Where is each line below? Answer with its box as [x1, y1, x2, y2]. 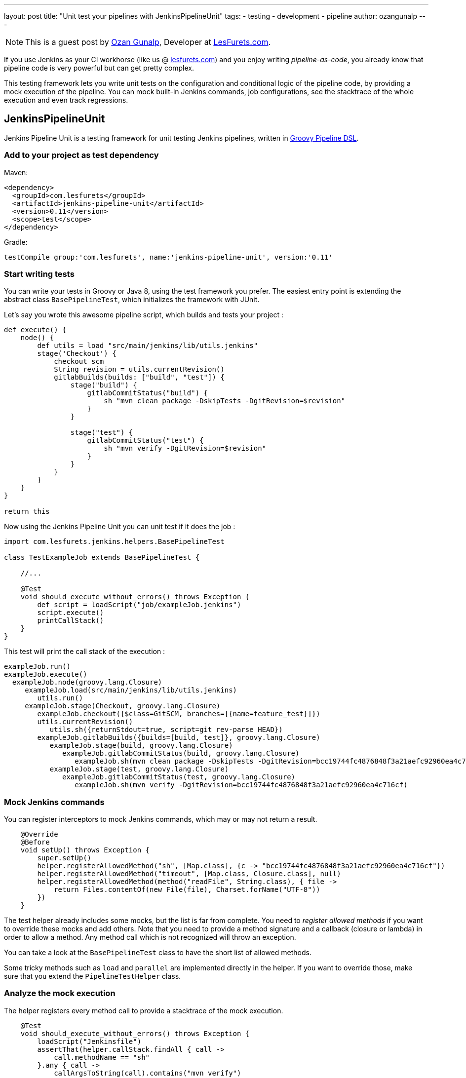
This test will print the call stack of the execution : [4, 647, 165, 656]
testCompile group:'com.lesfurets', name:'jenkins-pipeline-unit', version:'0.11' [4, 253, 333, 261]
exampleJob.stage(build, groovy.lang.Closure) [49, 741, 233, 750]
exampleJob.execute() [4, 670, 87, 679]
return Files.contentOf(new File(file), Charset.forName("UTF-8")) [54, 885, 320, 894]
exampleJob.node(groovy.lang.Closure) [12, 678, 162, 687]
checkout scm [54, 357, 104, 366]
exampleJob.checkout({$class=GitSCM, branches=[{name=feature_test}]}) [37, 710, 320, 718]
